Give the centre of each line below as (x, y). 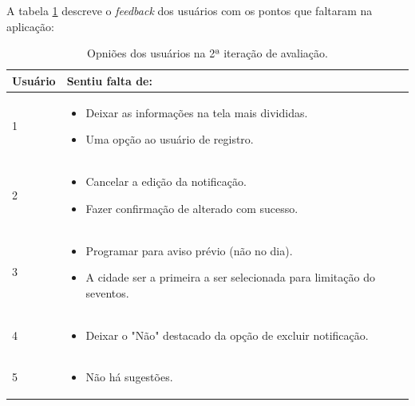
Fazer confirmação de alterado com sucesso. (192, 208)
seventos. (107, 292)
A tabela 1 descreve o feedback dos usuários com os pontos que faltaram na (190, 10)
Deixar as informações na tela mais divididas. (197, 112)
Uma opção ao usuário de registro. (170, 139)
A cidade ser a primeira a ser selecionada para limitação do (230, 277)
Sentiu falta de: (109, 80)
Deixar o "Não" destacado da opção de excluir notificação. (227, 335)
